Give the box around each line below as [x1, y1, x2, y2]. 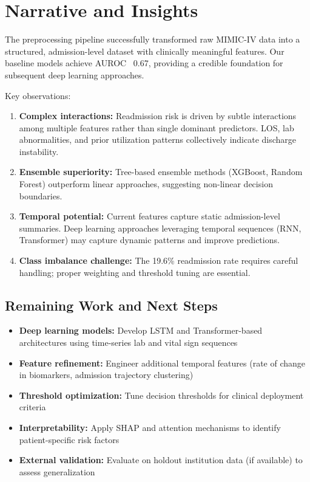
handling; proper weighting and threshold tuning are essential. [19, 266, 251, 278]
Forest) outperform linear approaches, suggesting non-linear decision [19, 177, 273, 190]
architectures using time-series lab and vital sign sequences [19, 336, 238, 349]
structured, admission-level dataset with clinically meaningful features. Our [5, 44, 285, 57]
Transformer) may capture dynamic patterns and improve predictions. [19, 233, 280, 246]
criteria [19, 401, 46, 413]
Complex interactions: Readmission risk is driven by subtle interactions [19, 109, 297, 122]
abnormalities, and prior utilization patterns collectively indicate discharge [19, 133, 297, 146]
